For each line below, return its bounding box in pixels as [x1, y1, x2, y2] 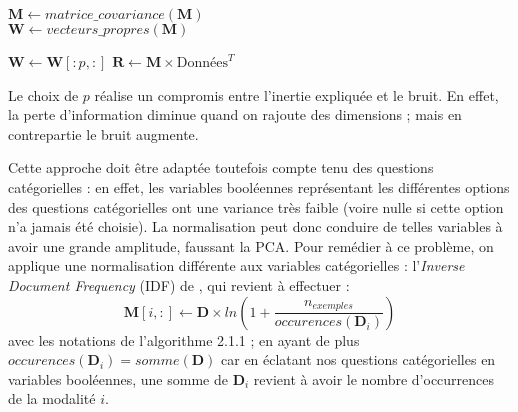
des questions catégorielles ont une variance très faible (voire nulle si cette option [8, 196, 504, 217]
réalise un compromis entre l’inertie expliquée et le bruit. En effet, [94, 84, 499, 105]
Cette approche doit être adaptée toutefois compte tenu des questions [8, 157, 434, 178]
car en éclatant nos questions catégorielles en [221, 349, 496, 370]
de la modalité [8, 388, 96, 409]
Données [176, 56, 229, 70]
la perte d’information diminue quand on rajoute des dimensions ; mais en [8, 104, 462, 125]
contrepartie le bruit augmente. [8, 123, 199, 144]
